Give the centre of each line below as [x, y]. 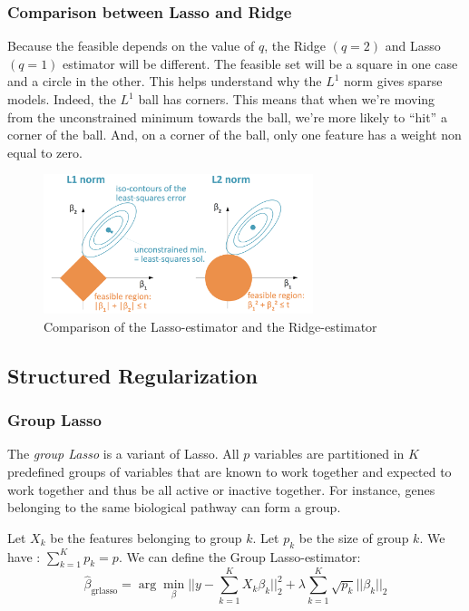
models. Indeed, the [62, 99]
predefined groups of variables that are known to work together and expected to [230, 472]
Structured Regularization [133, 375]
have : [24, 556]
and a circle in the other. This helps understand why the [165, 81]
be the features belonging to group [146, 537]
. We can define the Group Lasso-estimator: [239, 556]
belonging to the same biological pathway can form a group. [174, 507]
